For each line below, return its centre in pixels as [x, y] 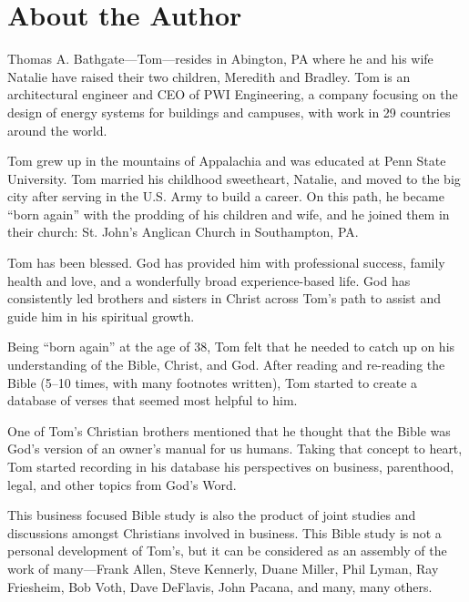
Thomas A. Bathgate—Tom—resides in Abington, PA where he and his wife [220, 59]
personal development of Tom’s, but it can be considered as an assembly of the [227, 551]
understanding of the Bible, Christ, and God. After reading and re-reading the [226, 365]
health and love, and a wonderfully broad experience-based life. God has [209, 280]
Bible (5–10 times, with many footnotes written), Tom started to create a [213, 382]
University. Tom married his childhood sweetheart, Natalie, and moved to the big [234, 178]
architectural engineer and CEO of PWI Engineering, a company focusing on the [233, 94]
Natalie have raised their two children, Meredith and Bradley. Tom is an [209, 76]
